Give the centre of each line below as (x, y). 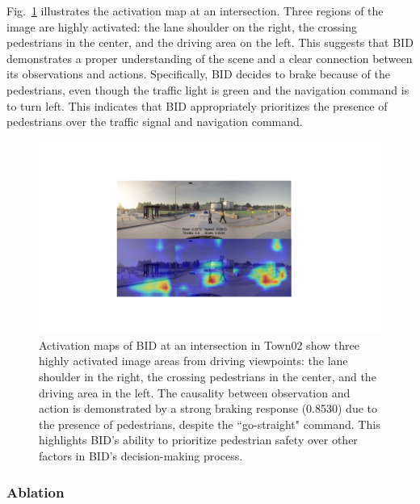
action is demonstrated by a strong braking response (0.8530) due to (208, 408)
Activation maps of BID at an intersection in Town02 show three (199, 344)
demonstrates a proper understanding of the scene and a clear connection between (210, 58)
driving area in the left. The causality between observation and (195, 392)
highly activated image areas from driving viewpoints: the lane (193, 361)
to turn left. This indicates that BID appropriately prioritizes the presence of (197, 105)
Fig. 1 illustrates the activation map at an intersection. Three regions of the (195, 10)
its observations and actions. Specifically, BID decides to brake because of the (198, 74)
